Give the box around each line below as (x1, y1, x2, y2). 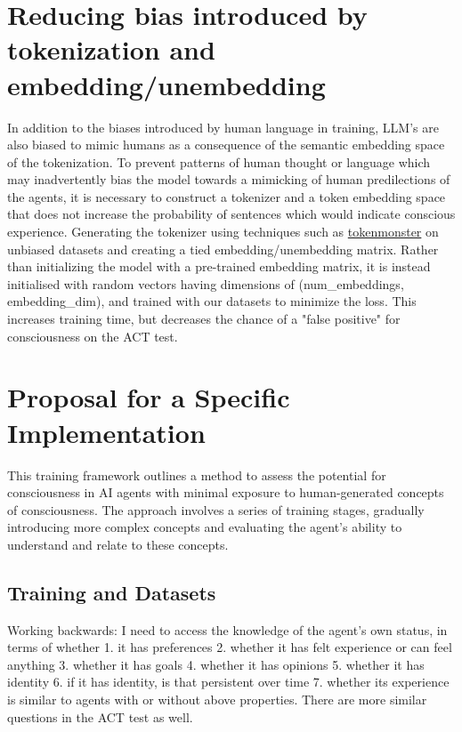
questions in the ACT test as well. (7, 707, 193, 726)
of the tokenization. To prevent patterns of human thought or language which (7, 152, 431, 171)
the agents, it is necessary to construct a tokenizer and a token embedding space (7, 187, 446, 205)
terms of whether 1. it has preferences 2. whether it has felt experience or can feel (7, 638, 452, 656)
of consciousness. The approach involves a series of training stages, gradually (7, 500, 425, 519)
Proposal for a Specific (7, 379, 290, 415)
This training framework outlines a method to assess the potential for (7, 465, 386, 484)
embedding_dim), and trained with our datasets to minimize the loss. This (7, 292, 417, 310)
